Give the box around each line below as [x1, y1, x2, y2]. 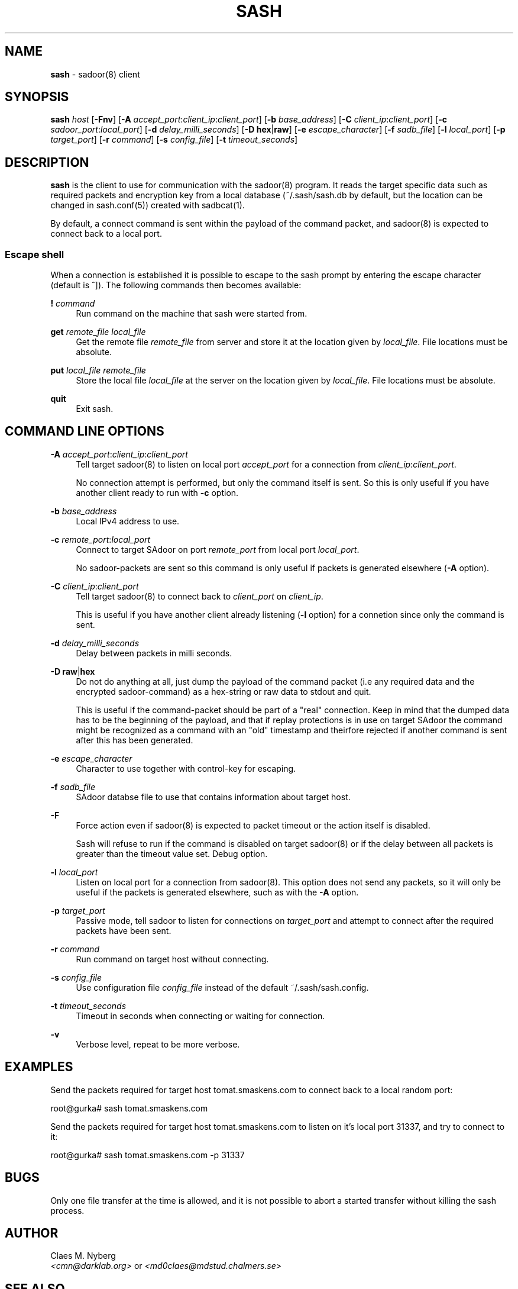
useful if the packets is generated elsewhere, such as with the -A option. [76, 887, 359, 897]
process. [50, 1205, 85, 1216]
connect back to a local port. [50, 228, 162, 239]
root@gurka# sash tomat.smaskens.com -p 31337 [50, 1149, 245, 1160]
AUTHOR [5, 1225, 59, 1240]
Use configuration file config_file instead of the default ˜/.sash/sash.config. [76, 982, 369, 992]
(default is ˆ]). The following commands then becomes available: [50, 280, 302, 291]
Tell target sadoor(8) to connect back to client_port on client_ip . [76, 591, 323, 601]
